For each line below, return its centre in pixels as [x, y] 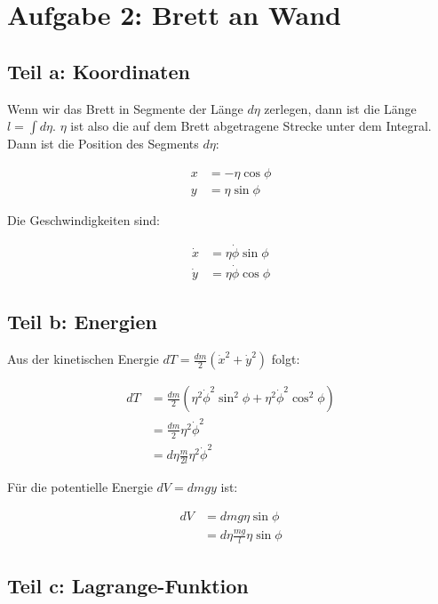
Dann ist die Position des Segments [103, 144]
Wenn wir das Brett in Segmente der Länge [125, 108]
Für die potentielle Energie [80, 487]
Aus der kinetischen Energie [83, 359]
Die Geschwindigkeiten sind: [84, 219]
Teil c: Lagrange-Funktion [128, 585]
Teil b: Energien [83, 322]
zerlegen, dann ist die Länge [340, 108]
